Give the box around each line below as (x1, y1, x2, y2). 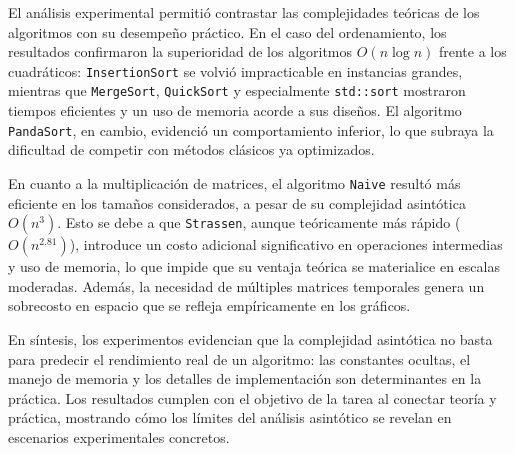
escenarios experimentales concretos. (8, 426, 230, 447)
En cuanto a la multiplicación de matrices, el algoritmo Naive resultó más (8, 172, 461, 193)
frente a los (438, 41, 507, 62)
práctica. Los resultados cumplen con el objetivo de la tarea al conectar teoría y (8, 387, 497, 408)
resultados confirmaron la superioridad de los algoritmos (8, 41, 353, 62)
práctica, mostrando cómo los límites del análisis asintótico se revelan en (8, 407, 452, 428)
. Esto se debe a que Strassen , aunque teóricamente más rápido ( (57, 212, 461, 233)
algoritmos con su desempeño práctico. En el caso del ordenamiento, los (8, 21, 447, 42)
